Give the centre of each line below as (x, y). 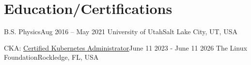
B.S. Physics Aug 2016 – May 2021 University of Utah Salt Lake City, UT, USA (121, 32)
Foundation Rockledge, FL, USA (51, 57)
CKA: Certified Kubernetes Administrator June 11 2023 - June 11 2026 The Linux (125, 47)
